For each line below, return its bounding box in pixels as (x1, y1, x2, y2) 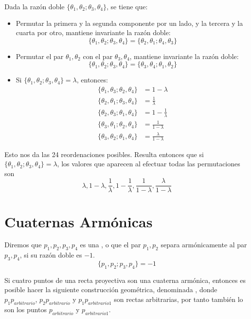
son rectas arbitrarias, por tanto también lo (114, 294, 243, 304)
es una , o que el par (80, 239, 141, 250)
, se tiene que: (106, 1, 148, 11)
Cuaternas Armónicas (4, 211, 153, 231)
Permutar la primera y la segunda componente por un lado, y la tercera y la (16, 18, 243, 28)
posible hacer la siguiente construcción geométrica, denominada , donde (4, 284, 217, 295)
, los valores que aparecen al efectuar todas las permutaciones (57, 159, 240, 169)
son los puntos (4, 304, 47, 314)
